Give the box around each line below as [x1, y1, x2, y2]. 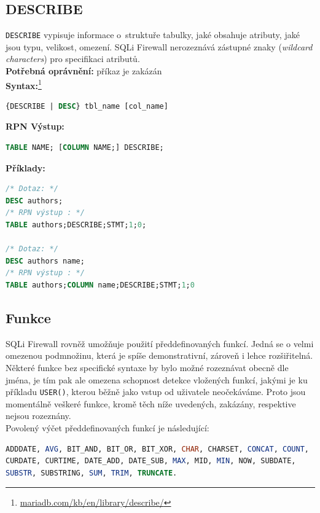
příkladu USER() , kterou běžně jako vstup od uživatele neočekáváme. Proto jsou [6, 385, 306, 398]
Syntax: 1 [6, 77, 42, 92]
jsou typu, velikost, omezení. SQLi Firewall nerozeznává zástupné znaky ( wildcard [6, 40, 313, 53]
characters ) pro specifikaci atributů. [6, 52, 140, 65]
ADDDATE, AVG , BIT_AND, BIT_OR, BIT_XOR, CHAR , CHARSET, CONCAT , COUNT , [6, 444, 310, 453]
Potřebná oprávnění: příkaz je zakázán [6, 65, 162, 77]
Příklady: [6, 161, 45, 174]
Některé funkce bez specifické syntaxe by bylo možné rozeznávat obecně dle [6, 361, 289, 374]
